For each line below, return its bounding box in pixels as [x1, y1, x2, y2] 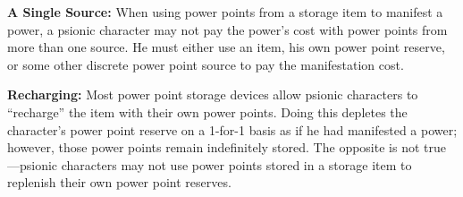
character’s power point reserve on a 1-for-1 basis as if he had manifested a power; [7, 120, 458, 139]
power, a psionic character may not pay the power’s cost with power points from [7, 20, 448, 39]
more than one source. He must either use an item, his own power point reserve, [7, 38, 445, 56]
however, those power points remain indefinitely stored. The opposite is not [7, 138, 420, 157]
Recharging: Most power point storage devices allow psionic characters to [7, 85, 418, 104]
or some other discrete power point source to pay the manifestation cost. [7, 55, 404, 73]
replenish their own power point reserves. [7, 173, 231, 192]
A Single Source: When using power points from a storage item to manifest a [7, 3, 443, 21]
